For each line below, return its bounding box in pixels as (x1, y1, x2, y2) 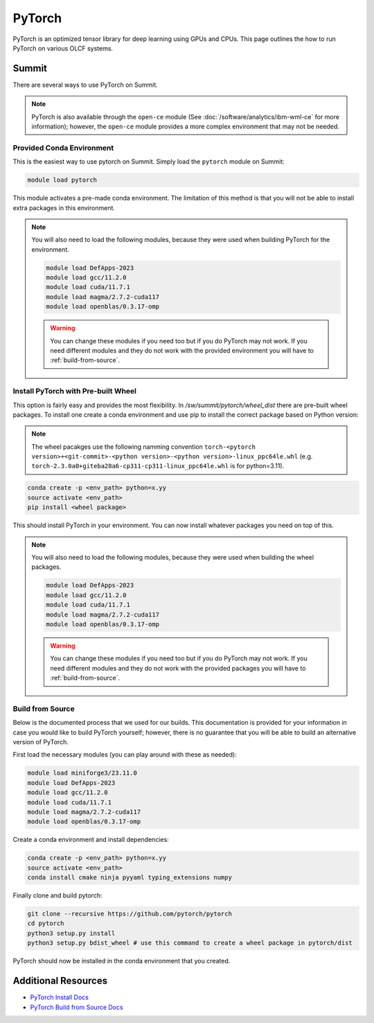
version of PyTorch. (12, 738, 69, 746)
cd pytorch (27, 920, 64, 927)
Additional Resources (12, 975, 107, 987)
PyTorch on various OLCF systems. (12, 44, 114, 52)
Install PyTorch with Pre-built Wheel (12, 386, 137, 396)
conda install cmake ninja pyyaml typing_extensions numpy (27, 874, 232, 882)
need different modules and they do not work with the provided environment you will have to (50, 347, 314, 354)
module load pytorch (27, 176, 97, 184)
